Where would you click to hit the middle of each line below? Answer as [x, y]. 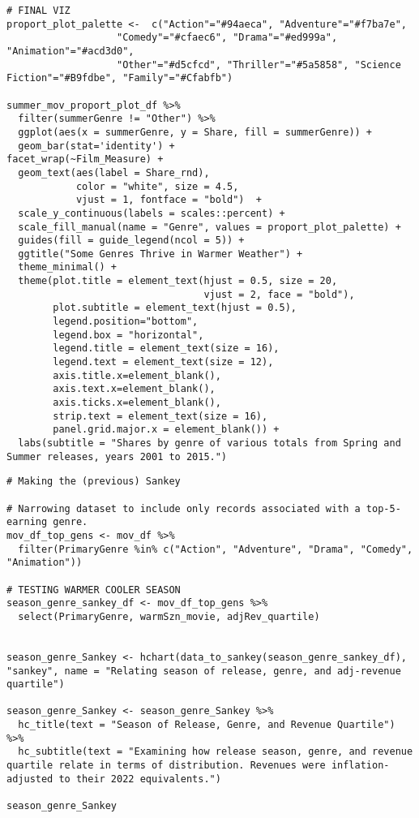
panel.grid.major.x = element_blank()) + [166, 430]
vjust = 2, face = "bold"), [279, 294]
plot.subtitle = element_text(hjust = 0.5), [175, 308]
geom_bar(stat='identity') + [96, 146]
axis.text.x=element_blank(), [134, 389]
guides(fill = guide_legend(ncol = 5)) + [131, 241]
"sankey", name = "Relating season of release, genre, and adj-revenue [204, 671]
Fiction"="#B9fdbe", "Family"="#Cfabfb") [120, 78]
